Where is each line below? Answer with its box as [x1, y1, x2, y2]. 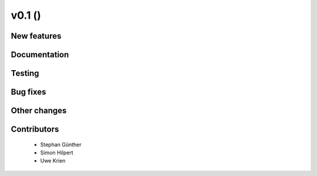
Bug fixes [11, 87, 46, 97]
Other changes [11, 106, 67, 116]
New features [11, 31, 62, 41]
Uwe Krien [40, 157, 66, 164]
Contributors [11, 125, 59, 134]
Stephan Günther [40, 141, 82, 148]
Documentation [11, 50, 69, 60]
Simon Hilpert [40, 149, 73, 156]
